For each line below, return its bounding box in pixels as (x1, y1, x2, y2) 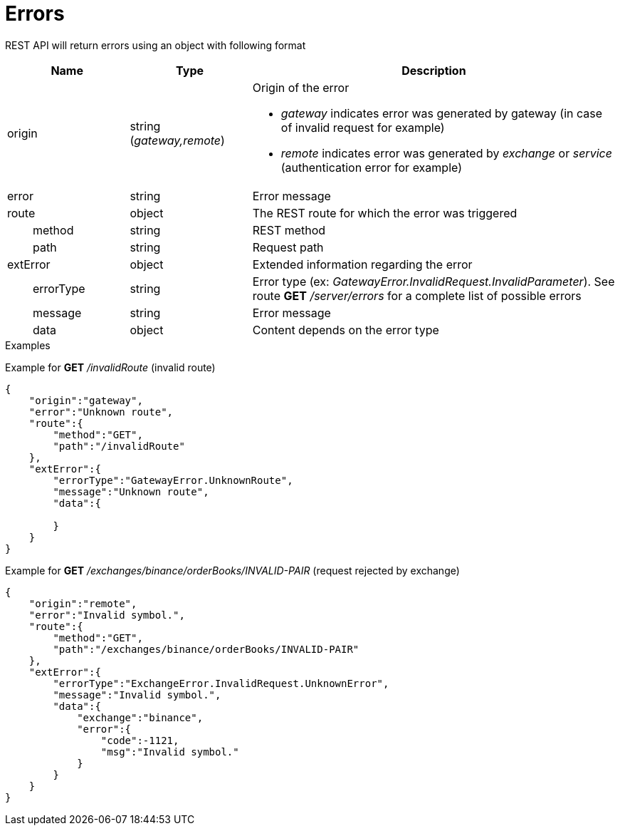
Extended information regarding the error (252, 257, 473, 272)
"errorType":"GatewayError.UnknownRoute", (53, 474, 293, 486)
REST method (252, 222, 326, 237)
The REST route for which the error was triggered (252, 205, 517, 220)
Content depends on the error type (252, 322, 439, 337)
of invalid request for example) (280, 120, 445, 135)
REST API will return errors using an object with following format (5, 38, 306, 51)
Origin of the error (252, 80, 350, 95)
